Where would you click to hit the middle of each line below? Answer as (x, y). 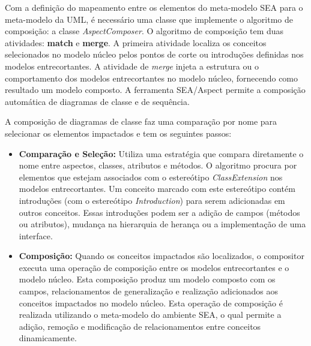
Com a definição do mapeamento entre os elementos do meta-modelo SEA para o (154, 7)
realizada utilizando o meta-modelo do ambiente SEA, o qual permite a (150, 315)
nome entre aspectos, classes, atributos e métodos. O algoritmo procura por (158, 165)
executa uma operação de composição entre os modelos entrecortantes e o (154, 267)
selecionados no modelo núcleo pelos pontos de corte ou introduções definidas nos (154, 54)
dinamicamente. (48, 338)
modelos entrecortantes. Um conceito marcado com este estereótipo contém (157, 189)
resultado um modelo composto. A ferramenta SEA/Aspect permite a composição (155, 90)
